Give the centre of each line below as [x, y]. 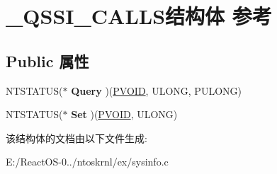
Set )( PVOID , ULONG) [124, 114]
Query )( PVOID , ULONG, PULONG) [156, 90]
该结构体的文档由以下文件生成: [77, 138]
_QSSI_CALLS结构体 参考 [139, 16]
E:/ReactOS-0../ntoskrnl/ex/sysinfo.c [87, 162]
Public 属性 [47, 60]
